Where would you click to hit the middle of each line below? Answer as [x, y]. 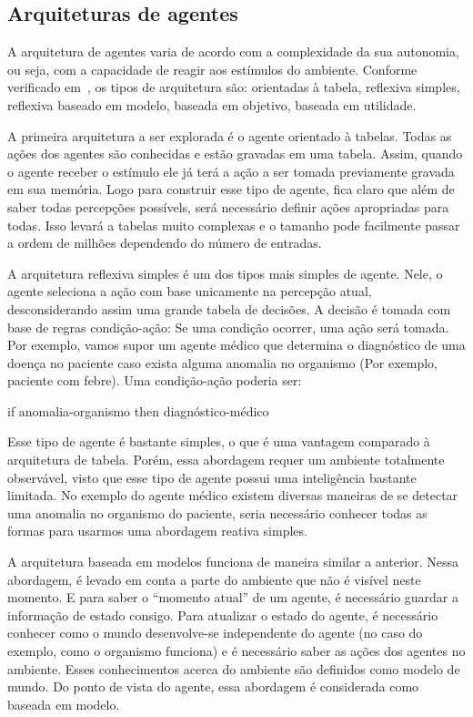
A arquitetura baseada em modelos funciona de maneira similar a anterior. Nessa [233, 562]
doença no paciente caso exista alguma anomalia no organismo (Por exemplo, [222, 362]
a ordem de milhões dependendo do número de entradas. [165, 243]
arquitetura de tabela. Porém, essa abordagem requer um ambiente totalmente [226, 460]
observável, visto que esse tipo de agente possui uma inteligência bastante [212, 477]
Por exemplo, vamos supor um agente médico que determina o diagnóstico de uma [236, 345]
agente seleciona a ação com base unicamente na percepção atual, [190, 291]
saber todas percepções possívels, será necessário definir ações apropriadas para [228, 206]
